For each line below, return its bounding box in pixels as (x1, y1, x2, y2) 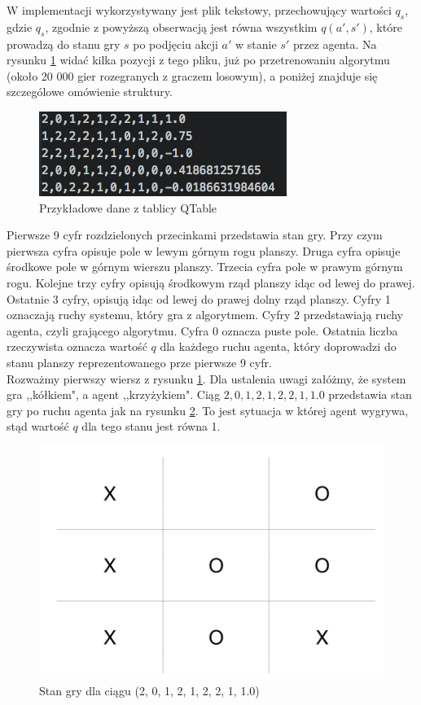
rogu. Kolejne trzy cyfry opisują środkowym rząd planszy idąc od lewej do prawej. (7, 274, 415, 291)
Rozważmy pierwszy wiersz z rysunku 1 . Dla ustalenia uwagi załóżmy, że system (7, 370, 406, 387)
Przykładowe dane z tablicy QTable (39, 199, 217, 216)
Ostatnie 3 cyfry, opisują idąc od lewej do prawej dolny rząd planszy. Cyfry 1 (7, 290, 391, 307)
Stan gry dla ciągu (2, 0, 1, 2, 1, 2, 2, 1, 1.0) (39, 681, 260, 698)
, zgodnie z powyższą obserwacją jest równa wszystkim (45, 18, 318, 35)
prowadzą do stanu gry (7, 35, 121, 52)
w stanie (235, 35, 277, 52)
